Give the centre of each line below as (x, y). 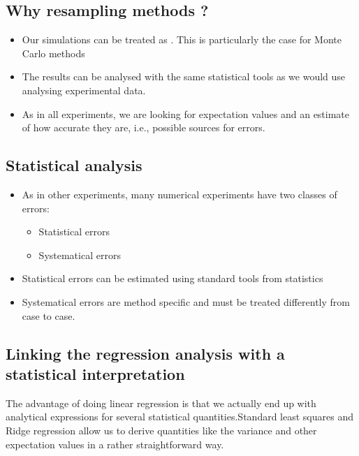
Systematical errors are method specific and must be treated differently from (186, 301)
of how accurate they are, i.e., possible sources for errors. (144, 127)
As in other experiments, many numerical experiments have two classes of (179, 194)
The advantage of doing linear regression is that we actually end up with (161, 403)
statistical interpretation (95, 373)
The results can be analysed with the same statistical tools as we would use (184, 76)
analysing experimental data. (84, 90)
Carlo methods (53, 53)
